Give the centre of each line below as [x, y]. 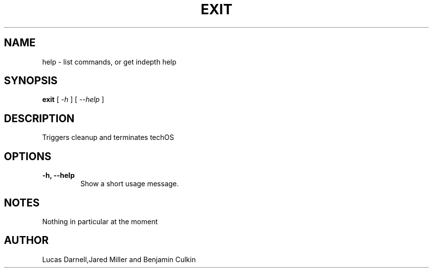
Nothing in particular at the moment [100, 221]
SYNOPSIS [31, 81]
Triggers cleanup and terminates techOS [108, 137]
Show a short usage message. [130, 184]
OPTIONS [28, 156]
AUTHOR [26, 240]
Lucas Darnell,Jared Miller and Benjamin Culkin [119, 259]
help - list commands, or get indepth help [109, 62]
